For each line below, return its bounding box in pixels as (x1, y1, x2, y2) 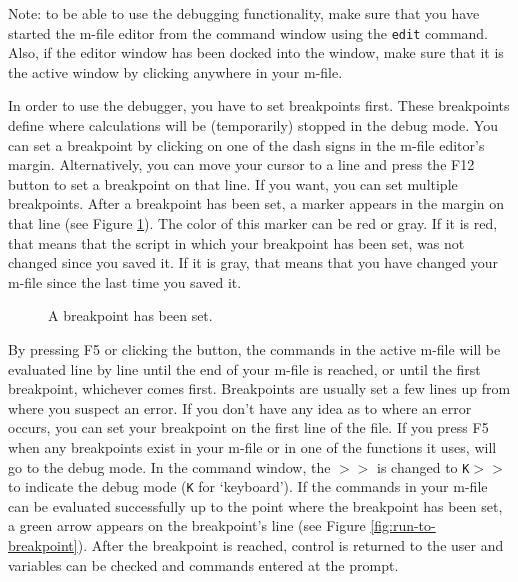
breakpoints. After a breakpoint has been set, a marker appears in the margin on (8, 193, 505, 214)
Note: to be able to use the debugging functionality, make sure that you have (8, 3, 480, 23)
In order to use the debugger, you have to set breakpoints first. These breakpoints (8, 95, 510, 116)
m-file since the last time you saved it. (8, 271, 242, 292)
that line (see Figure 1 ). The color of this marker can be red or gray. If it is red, (8, 213, 498, 233)
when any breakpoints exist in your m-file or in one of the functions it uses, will (8, 436, 497, 457)
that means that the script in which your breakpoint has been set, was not (8, 232, 465, 253)
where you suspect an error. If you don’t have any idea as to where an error (8, 397, 472, 418)
